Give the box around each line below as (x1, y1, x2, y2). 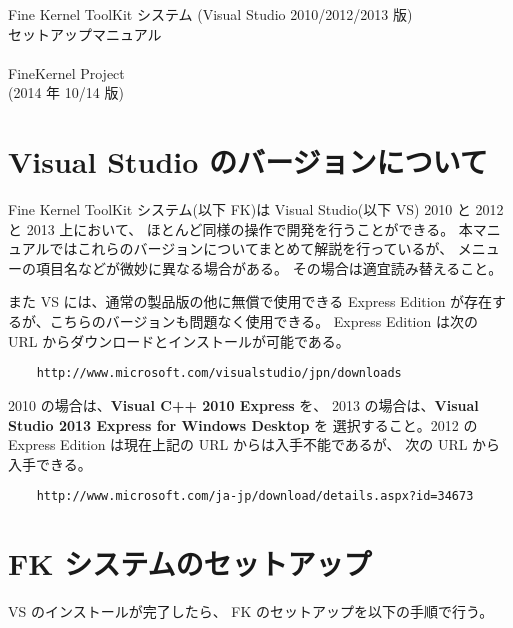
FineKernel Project (8, 62, 125, 83)
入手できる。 (8, 453, 92, 474)
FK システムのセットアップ (8, 543, 372, 584)
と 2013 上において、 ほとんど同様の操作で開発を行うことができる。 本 (8, 218, 473, 239)
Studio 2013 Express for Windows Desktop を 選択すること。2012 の (8, 414, 478, 435)
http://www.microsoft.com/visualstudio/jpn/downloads (36, 366, 402, 381)
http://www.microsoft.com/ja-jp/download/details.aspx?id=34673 (36, 489, 474, 504)
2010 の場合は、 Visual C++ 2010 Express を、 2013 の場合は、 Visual (8, 394, 479, 415)
